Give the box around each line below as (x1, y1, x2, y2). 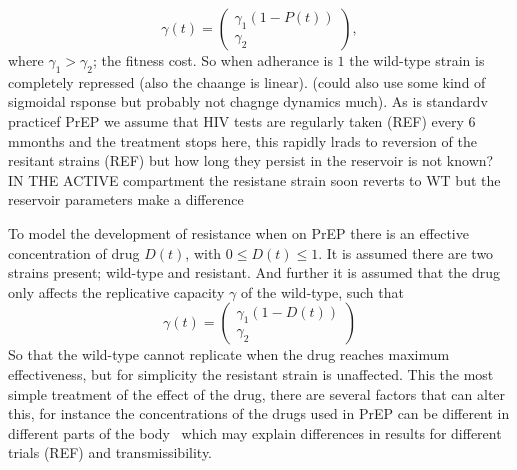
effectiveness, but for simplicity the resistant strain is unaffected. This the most (8, 363, 494, 384)
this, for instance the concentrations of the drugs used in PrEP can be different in (8, 403, 510, 424)
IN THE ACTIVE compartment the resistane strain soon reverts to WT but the (8, 169, 501, 190)
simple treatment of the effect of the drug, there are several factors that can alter (8, 383, 506, 404)
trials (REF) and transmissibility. (8, 442, 213, 463)
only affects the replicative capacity (8, 281, 225, 302)
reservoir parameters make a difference (8, 189, 244, 210)
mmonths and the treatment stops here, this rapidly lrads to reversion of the (8, 130, 477, 151)
